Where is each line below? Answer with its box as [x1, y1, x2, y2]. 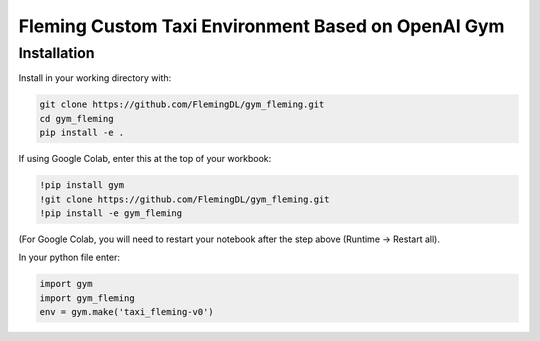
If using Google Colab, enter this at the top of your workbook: [18, 153, 272, 165]
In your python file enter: [18, 251, 120, 264]
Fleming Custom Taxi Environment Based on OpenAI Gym [18, 15, 505, 37]
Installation [18, 44, 95, 62]
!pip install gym [39, 180, 125, 191]
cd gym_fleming [39, 113, 114, 124]
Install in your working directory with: [18, 72, 172, 84]
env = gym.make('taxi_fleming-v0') [39, 306, 214, 318]
